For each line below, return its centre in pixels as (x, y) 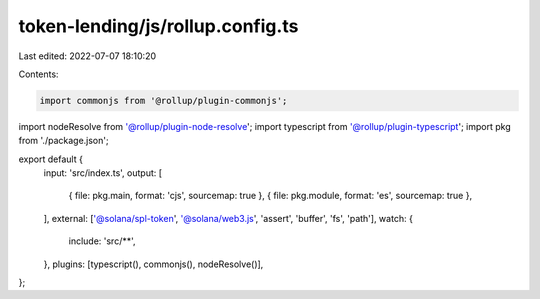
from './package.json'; (63, 141)
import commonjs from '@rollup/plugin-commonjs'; (163, 100)
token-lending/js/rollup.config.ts (158, 26)
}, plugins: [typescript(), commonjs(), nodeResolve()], (153, 264)
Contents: (38, 74)
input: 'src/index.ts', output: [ (103, 173)
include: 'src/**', (102, 241)
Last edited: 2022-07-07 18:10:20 (87, 56)
